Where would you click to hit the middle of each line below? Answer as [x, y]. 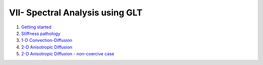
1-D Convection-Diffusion [47, 40]
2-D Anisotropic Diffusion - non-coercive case [68, 54]
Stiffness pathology [41, 33]
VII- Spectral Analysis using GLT [76, 13]
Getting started [36, 27]
